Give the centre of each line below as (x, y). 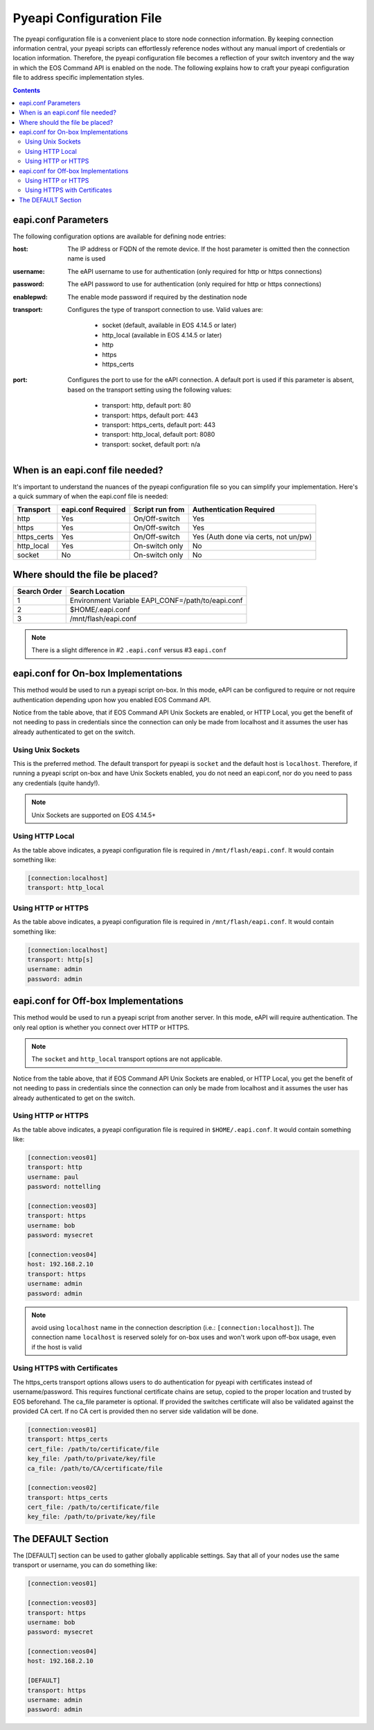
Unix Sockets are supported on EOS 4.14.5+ (93, 815)
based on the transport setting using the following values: (150, 390)
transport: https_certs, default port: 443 (159, 425)
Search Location (97, 591)
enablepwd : (30, 297)
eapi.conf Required (93, 509)
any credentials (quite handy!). (56, 783)
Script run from (159, 509)
